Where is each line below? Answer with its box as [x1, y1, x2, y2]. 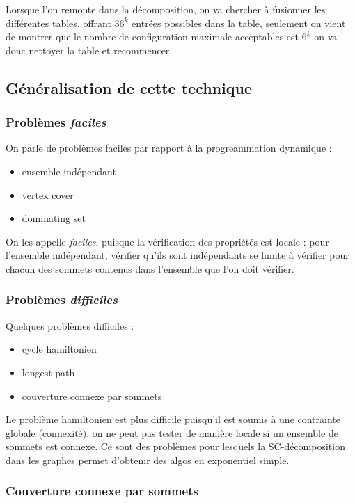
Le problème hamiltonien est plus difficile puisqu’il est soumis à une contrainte [6, 412, 340, 426]
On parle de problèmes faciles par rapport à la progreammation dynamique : [6, 141, 332, 155]
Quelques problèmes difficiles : [6, 318, 134, 333]
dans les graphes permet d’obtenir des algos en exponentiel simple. [6, 452, 290, 467]
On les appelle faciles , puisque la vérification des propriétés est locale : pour [6, 234, 329, 248]
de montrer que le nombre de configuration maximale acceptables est [6, 29, 299, 44]
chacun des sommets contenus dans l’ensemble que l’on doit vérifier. [6, 261, 294, 276]
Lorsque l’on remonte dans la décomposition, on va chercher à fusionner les [6, 2, 326, 16]
